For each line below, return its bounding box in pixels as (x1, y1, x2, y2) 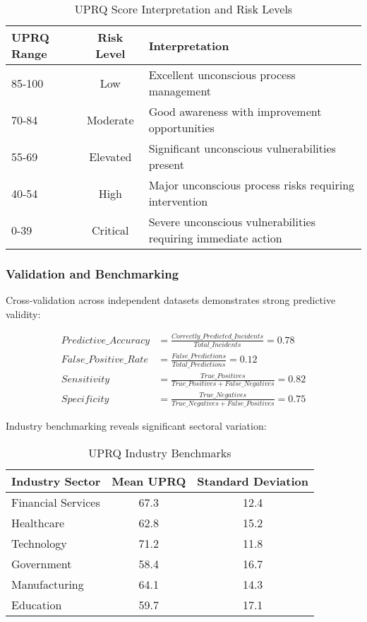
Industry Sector (11, 472, 101, 489)
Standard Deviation (197, 472, 308, 489)
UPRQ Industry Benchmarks (88, 444, 231, 461)
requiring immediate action (148, 230, 282, 246)
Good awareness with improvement (148, 103, 322, 119)
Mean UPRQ (112, 472, 186, 489)
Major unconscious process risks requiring (148, 177, 355, 193)
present (148, 156, 184, 172)
